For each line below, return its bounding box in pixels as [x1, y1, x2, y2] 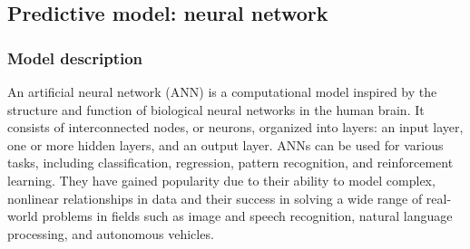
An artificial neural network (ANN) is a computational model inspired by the [7, 82, 437, 101]
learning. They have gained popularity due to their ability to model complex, [7, 170, 436, 189]
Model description [7, 46, 143, 69]
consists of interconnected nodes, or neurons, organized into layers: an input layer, [7, 118, 464, 137]
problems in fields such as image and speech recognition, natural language [42, 206, 453, 225]
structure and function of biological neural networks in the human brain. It [7, 100, 425, 119]
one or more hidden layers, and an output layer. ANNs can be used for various [7, 135, 444, 154]
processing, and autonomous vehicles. [7, 224, 214, 243]
